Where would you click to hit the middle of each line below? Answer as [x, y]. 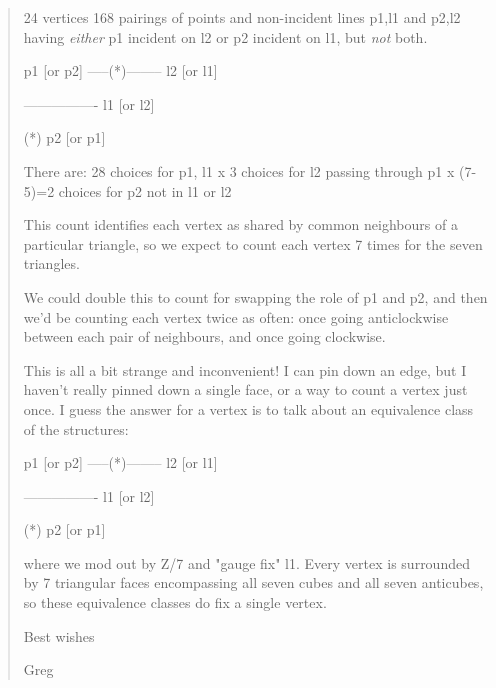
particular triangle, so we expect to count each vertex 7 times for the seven [253, 243]
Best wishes [59, 635]
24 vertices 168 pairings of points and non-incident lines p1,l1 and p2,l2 [242, 17]
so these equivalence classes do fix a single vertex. [175, 602]
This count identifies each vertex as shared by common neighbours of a [240, 224]
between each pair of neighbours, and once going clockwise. [204, 336]
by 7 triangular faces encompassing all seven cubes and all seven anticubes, [253, 582]
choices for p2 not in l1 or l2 [145, 190]
